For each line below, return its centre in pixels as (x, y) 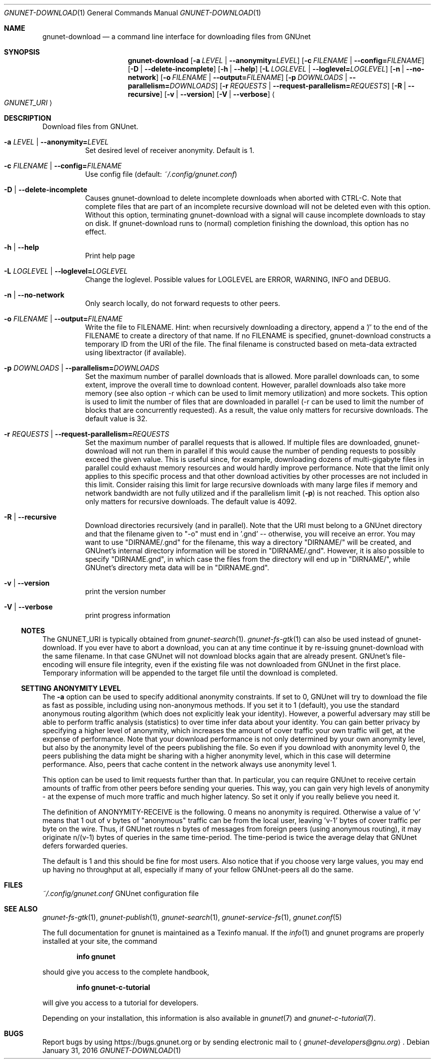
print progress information (128, 615)
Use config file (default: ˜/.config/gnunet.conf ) (161, 174)
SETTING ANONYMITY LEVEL (71, 688)
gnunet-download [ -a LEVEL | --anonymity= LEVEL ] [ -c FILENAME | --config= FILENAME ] (276, 60)
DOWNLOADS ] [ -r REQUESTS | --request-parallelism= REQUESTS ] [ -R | (288, 86)
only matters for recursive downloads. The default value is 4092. (191, 501)
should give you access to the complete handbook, (126, 972)
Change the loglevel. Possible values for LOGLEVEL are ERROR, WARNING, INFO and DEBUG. (238, 279)
